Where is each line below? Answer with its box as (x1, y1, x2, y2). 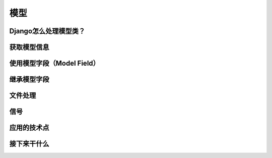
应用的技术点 (9, 124, 49, 132)
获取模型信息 (9, 43, 49, 51)
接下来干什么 (9, 139, 49, 148)
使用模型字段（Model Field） (9, 59, 100, 68)
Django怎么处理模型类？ (9, 27, 86, 35)
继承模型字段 (9, 75, 49, 84)
